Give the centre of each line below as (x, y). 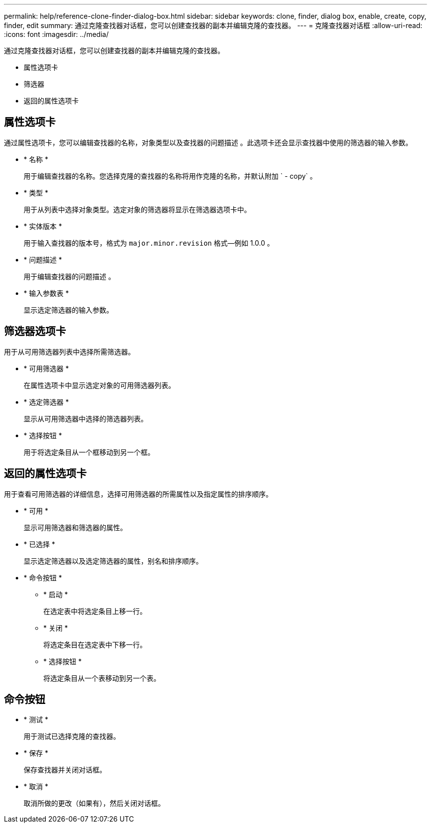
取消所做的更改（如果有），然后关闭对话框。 (94, 803)
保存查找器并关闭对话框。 (65, 770)
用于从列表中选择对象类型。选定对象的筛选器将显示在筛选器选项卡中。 (137, 209)
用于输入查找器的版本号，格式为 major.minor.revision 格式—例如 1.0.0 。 (149, 243)
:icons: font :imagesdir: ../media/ (56, 34)
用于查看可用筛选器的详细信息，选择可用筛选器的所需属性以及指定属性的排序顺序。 (138, 494)
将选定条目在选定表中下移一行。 (95, 644)
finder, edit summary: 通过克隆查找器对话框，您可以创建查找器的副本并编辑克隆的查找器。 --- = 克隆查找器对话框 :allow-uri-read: (213, 25)
